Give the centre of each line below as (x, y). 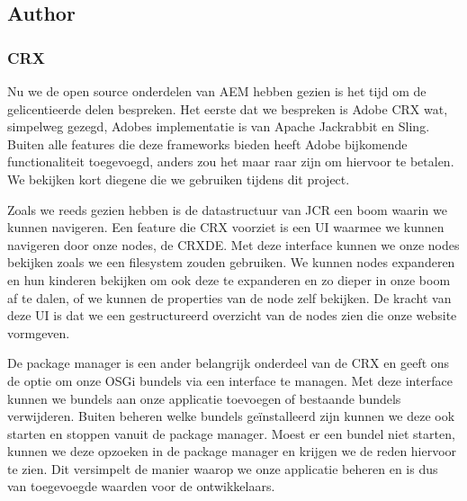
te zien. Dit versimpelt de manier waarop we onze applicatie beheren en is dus (223, 468)
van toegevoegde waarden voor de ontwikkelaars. (141, 486)
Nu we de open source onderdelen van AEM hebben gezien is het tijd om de (217, 91)
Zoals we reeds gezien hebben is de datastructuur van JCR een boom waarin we (227, 209)
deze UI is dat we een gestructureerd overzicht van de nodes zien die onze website (232, 315)
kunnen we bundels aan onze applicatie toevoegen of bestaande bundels (204, 398)
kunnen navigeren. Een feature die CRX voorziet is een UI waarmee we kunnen (226, 227)
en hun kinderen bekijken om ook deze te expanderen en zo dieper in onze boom (229, 279)
